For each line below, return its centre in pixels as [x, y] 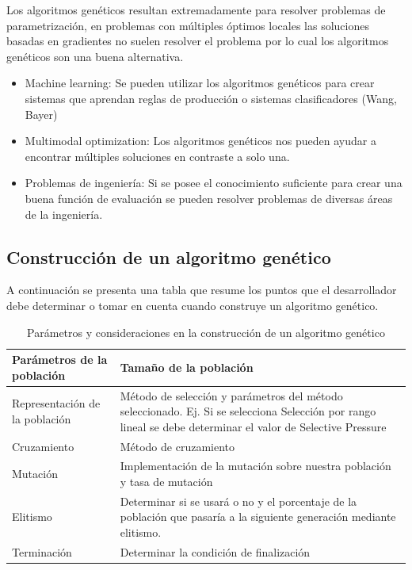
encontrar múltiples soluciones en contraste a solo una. [157, 156]
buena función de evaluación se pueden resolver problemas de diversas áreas [209, 198]
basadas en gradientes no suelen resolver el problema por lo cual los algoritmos [198, 41]
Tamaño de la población [187, 367]
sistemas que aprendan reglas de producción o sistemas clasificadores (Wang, [211, 98]
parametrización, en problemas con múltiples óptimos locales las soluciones [188, 25]
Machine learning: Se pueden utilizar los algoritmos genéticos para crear [200, 83]
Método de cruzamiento [177, 446]
